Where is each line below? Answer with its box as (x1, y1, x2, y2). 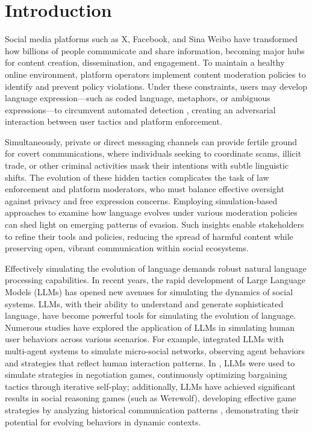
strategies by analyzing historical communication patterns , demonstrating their (5, 403, 299, 416)
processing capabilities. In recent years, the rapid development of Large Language (5, 274, 306, 286)
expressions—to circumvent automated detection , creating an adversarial (5, 103, 276, 116)
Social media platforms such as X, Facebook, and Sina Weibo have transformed (5, 33, 298, 45)
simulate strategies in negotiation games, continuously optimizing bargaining (5, 368, 287, 381)
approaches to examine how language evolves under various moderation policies (5, 206, 298, 219)
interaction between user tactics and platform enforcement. (5, 115, 222, 128)
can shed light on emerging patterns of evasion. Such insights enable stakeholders (5, 218, 304, 231)
